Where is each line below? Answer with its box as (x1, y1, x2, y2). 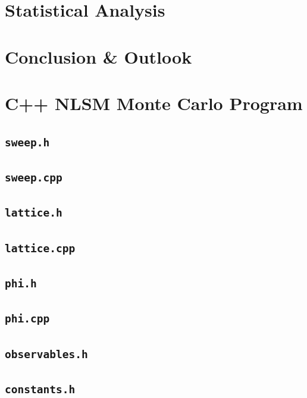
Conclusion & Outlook (5, 44, 192, 68)
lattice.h (5, 206, 62, 220)
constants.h (5, 383, 76, 396)
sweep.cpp (5, 171, 62, 184)
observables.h (5, 347, 88, 361)
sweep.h (5, 136, 50, 149)
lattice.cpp (5, 242, 76, 255)
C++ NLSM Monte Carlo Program (5, 90, 303, 115)
